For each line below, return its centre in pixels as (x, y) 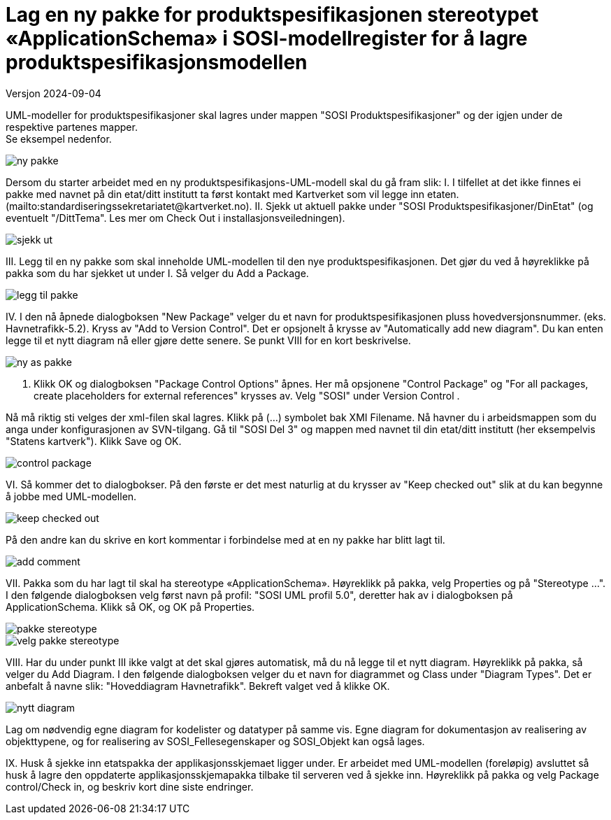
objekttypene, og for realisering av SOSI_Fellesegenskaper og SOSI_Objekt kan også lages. (215, 741)
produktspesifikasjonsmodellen (157, 62)
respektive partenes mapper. (72, 127)
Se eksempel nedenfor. (59, 139)
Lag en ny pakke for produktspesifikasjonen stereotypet (272, 15)
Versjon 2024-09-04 (53, 93)
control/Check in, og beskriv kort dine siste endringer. (130, 786)
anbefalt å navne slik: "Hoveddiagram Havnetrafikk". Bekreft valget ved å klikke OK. (198, 686)
